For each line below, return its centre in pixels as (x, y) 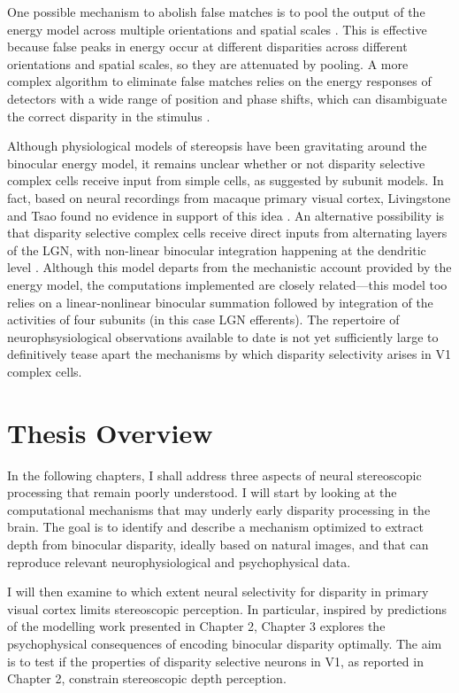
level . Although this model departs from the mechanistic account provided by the (229, 267)
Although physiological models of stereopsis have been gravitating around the (217, 146)
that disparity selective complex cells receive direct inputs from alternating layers (227, 233)
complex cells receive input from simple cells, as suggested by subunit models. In (226, 180)
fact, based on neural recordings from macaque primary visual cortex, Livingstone (229, 197)
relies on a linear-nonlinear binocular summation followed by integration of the (220, 302)
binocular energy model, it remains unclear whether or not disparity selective (216, 163)
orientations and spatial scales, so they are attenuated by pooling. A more (208, 63)
